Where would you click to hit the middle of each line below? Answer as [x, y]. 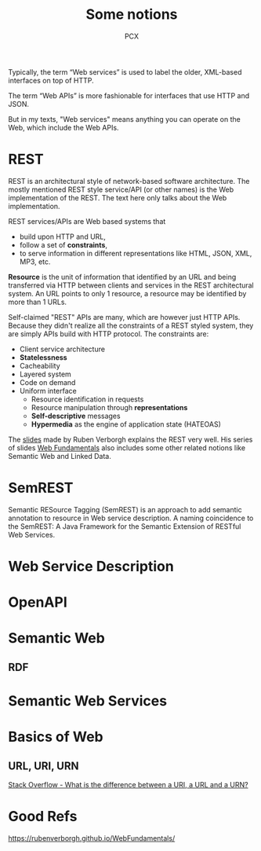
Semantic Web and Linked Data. [60, 456]
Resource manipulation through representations [109, 407]
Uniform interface [48, 391]
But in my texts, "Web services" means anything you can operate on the [124, 119]
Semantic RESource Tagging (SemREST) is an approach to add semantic [125, 509]
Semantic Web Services [87, 701]
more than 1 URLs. [38, 302]
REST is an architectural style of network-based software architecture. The [129, 181]
